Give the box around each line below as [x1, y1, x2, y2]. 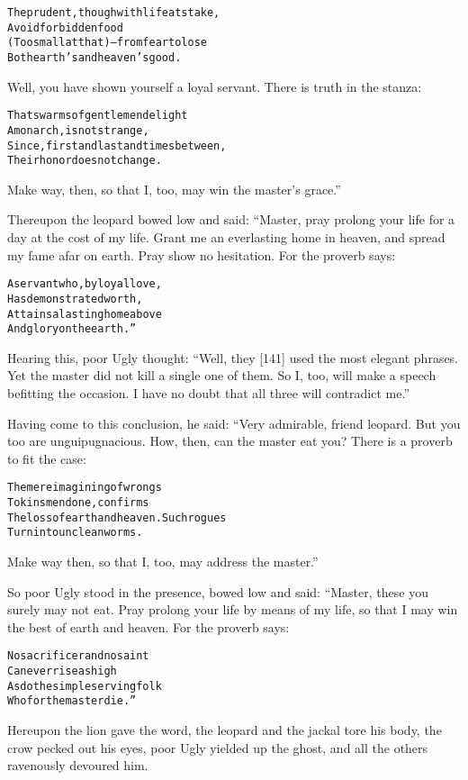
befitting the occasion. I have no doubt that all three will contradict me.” [7, 384, 409, 403]
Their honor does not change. [7, 154, 162, 168]
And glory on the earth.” [7, 322, 137, 336]
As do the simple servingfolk [7, 679, 162, 693]
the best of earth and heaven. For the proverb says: [7, 617, 290, 636]
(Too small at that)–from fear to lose [7, 36, 207, 50]
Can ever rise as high [7, 665, 117, 678]
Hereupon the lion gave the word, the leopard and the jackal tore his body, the [7, 721, 442, 739]
